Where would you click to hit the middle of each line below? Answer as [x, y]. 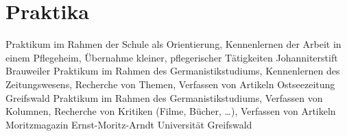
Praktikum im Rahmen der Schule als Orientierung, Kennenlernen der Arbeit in [173, 44]
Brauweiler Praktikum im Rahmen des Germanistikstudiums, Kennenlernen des [173, 71]
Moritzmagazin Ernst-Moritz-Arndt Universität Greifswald [129, 124]
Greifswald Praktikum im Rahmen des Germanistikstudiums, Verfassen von [164, 97]
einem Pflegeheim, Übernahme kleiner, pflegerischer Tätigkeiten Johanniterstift [172, 57]
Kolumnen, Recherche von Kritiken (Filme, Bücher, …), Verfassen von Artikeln [171, 111]
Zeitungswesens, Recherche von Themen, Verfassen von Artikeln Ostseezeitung [170, 84]
